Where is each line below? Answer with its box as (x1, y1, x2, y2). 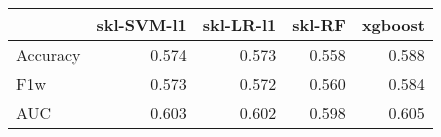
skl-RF (292, 13, 346, 36)
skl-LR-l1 (202, 13, 277, 36)
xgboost (361, 13, 425, 36)
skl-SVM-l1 (96, 13, 187, 36)
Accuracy (16, 43, 81, 66)
